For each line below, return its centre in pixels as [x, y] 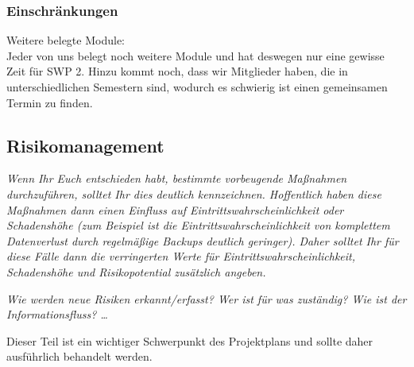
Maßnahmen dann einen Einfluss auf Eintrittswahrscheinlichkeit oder [175, 209]
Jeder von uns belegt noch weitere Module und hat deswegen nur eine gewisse [195, 55]
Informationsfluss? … [57, 314]
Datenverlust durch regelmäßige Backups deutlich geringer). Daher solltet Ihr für [203, 240]
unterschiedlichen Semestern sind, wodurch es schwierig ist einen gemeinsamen [197, 87]
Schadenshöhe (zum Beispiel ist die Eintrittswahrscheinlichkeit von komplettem [198, 225]
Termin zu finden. [50, 102]
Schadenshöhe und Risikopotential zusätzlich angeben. [136, 271]
